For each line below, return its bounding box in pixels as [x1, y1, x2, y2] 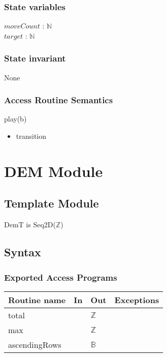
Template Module [4, 195, 99, 211]
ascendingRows [8, 338, 61, 350]
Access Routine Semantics [4, 94, 113, 106]
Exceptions [114, 293, 159, 306]
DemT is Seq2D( [4, 219, 56, 230]
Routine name [8, 293, 66, 306]
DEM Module [4, 160, 103, 181]
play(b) [4, 113, 27, 124]
